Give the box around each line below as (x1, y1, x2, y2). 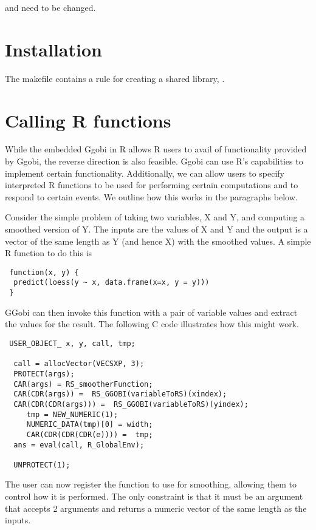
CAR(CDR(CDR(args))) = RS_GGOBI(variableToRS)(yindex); (13, 399, 249, 409)
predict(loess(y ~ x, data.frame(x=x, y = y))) (13, 278, 210, 287)
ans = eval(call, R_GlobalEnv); (13, 440, 145, 449)
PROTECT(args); (13, 369, 75, 378)
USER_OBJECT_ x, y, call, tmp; (9, 339, 136, 348)
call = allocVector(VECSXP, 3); (13, 359, 145, 369)
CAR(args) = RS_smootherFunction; (13, 379, 153, 389)
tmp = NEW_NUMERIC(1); (26, 410, 118, 419)
